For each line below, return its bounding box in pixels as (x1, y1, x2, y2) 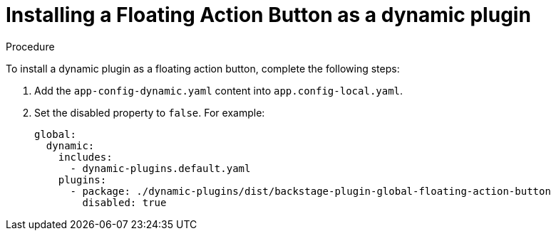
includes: (58, 151, 113, 163)
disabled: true (82, 196, 167, 208)
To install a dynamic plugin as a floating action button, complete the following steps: (6, 62, 400, 75)
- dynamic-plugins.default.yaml (70, 162, 251, 174)
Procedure (6, 40, 55, 53)
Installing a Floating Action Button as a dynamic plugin (6, 3, 531, 27)
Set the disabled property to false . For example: (34, 106, 265, 119)
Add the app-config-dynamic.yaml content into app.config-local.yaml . (34, 84, 403, 97)
